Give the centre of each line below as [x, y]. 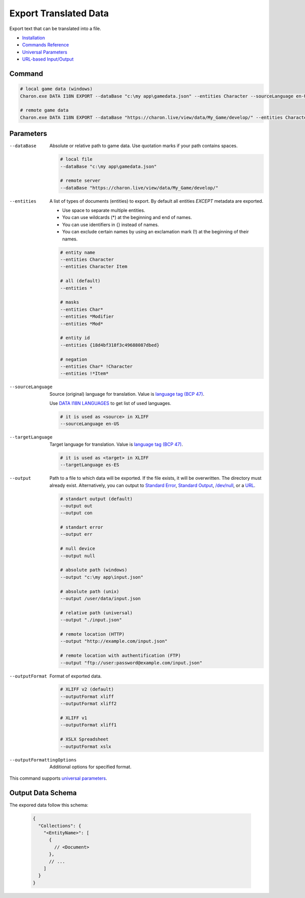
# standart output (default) [97, 499]
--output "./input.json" [91, 620]
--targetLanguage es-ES [90, 465]
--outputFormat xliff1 [88, 725]
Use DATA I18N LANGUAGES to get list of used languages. [110, 403]
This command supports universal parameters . [58, 778]
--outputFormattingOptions [43, 760]
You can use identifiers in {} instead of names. [111, 225]
